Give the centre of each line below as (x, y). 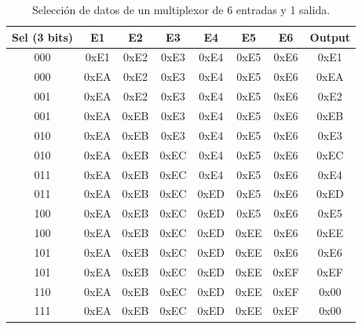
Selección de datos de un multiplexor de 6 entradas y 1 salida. (181, 9)
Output (330, 37)
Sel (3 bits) (43, 37)
